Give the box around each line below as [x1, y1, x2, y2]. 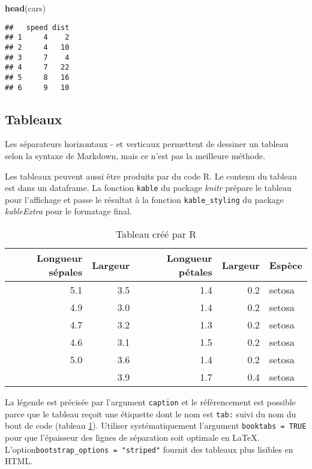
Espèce [269, 258, 302, 272]
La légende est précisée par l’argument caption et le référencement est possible [5, 396, 296, 408]
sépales [49, 265, 83, 279]
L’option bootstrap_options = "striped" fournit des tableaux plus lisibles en [5, 443, 293, 455]
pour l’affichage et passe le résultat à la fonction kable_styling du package [5, 193, 284, 205]
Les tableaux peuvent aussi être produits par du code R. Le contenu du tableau [5, 169, 297, 182]
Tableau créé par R [115, 227, 197, 241]
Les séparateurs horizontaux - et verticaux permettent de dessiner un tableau [5, 138, 289, 150]
